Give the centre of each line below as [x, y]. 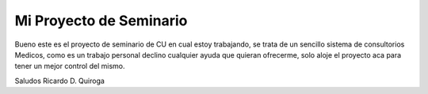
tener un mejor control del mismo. [70, 66]
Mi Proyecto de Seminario [101, 21]
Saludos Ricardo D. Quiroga [59, 81]
